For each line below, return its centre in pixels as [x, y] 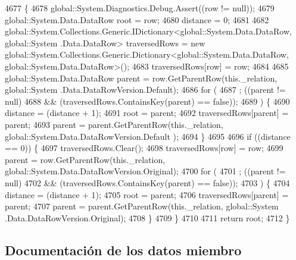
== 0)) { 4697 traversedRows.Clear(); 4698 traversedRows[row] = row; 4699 [144, 148]
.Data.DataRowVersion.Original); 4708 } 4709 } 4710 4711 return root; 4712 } [147, 217]
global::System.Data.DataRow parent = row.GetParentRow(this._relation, [141, 78]
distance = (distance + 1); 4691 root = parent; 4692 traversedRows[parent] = [147, 113]
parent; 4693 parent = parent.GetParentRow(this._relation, [114, 124]
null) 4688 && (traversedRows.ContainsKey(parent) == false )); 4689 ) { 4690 [147, 101]
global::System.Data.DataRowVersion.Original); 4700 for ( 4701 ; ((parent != [145, 171]
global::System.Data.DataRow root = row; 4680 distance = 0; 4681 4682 [137, 19]
